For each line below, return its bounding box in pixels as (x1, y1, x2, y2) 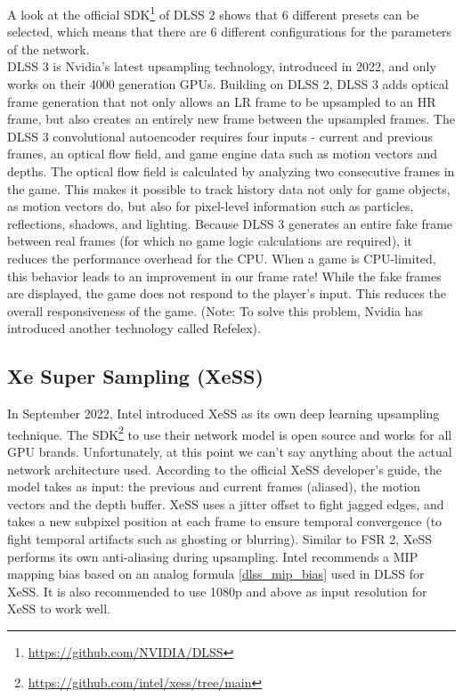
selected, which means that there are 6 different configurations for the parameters (7, 22, 452, 41)
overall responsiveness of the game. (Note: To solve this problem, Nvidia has (7, 301, 423, 320)
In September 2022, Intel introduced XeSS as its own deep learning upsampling (7, 404, 440, 423)
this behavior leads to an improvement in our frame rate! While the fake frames (7, 266, 442, 285)
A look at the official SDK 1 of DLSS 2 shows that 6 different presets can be (7, 3, 419, 23)
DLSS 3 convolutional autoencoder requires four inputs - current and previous (7, 126, 433, 145)
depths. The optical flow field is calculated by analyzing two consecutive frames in (7, 162, 455, 180)
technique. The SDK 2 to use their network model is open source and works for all (7, 422, 452, 443)
